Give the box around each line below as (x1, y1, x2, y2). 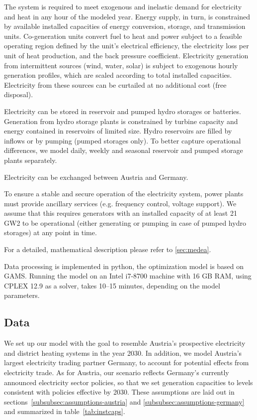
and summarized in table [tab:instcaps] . (4, 406, 125, 417)
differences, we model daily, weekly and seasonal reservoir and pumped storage (4, 145, 243, 155)
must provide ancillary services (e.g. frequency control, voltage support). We (4, 198, 237, 208)
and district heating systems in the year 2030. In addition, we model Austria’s (4, 347, 242, 358)
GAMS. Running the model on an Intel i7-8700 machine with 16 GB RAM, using (4, 271, 252, 281)
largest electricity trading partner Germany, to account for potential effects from (4, 357, 249, 368)
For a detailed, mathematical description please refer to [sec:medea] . (4, 244, 211, 255)
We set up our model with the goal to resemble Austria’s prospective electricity (4, 338, 246, 348)
